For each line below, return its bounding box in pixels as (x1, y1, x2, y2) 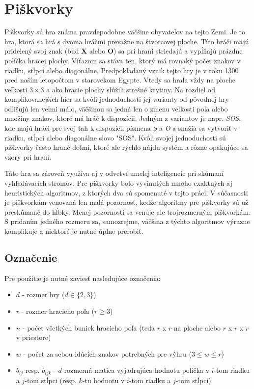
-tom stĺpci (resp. (25, 375, 77, 385)
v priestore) (16, 332, 51, 342)
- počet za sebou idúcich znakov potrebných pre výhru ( (23, 348, 192, 359)
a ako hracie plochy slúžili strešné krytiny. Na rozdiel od (46, 84, 216, 94)
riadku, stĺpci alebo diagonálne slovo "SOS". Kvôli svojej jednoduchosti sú (4, 132, 226, 142)
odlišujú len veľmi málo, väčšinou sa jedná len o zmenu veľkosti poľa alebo (4, 103, 228, 113)
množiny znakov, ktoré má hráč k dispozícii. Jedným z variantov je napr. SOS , (4, 113, 241, 123)
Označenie (4, 250, 57, 265)
